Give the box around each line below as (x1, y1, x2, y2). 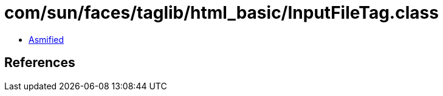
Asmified (29, 34, 64, 45)
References (4, 55, 75, 71)
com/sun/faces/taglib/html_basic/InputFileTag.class (4, 2, 439, 23)
